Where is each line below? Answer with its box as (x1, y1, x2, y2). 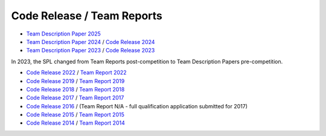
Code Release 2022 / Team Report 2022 (26, 69, 127, 76)
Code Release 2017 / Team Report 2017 (26, 94, 124, 102)
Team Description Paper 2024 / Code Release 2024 (26, 38, 155, 45)
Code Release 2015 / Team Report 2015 (26, 111, 125, 119)
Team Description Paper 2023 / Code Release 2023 (26, 47, 155, 54)
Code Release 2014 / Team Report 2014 (26, 119, 125, 126)
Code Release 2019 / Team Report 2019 (26, 77, 125, 84)
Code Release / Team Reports (11, 9, 162, 22)
